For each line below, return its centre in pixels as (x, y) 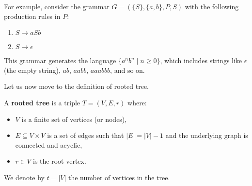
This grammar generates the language (60, 60)
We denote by (24, 177)
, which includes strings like (201, 60)
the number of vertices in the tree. (119, 177)
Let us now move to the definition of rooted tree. (76, 86)
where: (137, 102)
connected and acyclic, (49, 144)
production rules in (32, 16)
